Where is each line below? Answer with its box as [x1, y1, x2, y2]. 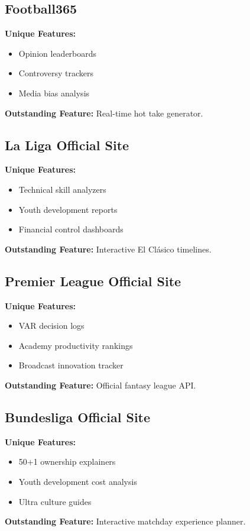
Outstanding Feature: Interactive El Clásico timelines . [5, 242, 212, 255]
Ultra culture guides [18, 495, 92, 507]
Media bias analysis [18, 86, 90, 99]
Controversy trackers [18, 67, 94, 79]
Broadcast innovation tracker [18, 359, 124, 371]
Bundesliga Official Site [5, 407, 151, 426]
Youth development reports [18, 203, 118, 215]
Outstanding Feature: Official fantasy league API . [5, 378, 196, 391]
